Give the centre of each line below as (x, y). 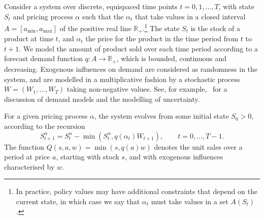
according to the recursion (45, 126)
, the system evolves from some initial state (161, 116)
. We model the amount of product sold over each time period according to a (138, 48)
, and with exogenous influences (174, 157)
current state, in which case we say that (78, 201)
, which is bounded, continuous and (172, 58)
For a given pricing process (46, 116)
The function (24, 146)
